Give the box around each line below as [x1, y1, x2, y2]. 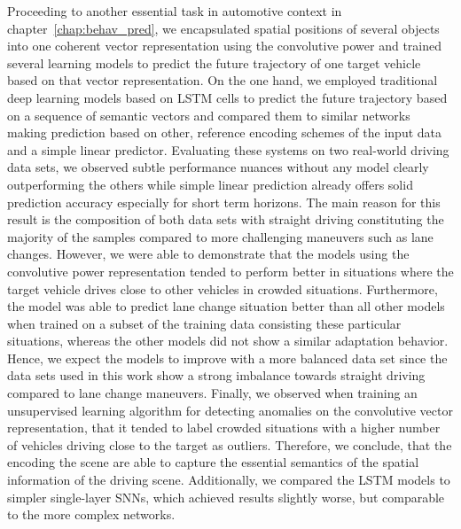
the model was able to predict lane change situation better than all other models [7, 297, 445, 315]
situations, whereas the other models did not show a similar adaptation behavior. [7, 331, 449, 350]
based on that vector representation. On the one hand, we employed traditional [7, 71, 438, 89]
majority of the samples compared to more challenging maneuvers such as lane [7, 227, 434, 245]
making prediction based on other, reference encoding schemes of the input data [7, 123, 441, 142]
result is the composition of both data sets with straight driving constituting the [7, 210, 444, 229]
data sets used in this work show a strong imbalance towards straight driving [7, 366, 426, 385]
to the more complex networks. [7, 505, 176, 524]
